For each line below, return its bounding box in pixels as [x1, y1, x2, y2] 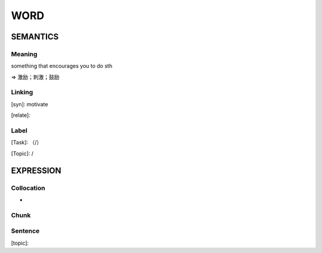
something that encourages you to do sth [11, 63, 113, 70]
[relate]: [11, 112, 31, 119]
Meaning [11, 50, 38, 58]
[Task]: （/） [11, 139, 42, 146]
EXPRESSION [11, 165, 61, 175]
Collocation [11, 184, 45, 192]
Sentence [11, 227, 40, 235]
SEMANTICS [11, 32, 59, 42]
